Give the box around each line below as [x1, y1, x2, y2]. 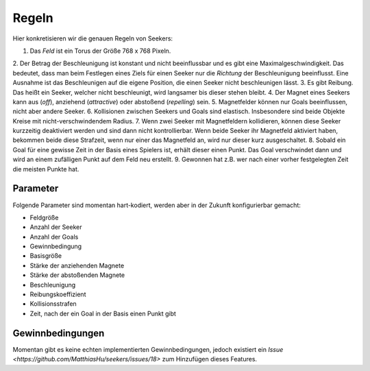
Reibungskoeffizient [29, 290, 86, 298]
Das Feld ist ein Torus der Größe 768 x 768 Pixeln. [29, 47, 171, 55]
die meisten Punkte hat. [12, 165, 79, 173]
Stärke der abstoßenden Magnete [29, 271, 125, 279]
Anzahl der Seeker [29, 223, 82, 231]
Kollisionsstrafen [29, 300, 77, 308]
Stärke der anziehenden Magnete [29, 261, 125, 270]
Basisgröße [29, 252, 62, 260]
